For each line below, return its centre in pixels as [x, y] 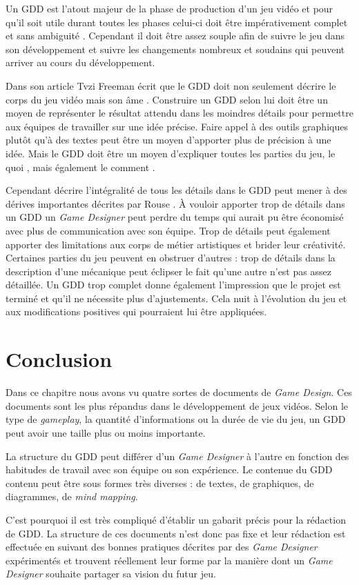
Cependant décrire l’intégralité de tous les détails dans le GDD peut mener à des [176, 190]
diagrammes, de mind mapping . [72, 496]
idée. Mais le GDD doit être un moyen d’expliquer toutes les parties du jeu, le [171, 153]
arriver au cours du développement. [80, 62]
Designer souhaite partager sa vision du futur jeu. [111, 574]
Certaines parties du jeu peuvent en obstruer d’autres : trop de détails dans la [171, 258]
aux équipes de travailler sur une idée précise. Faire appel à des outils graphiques [177, 126]
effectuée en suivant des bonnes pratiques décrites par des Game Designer [162, 547]
